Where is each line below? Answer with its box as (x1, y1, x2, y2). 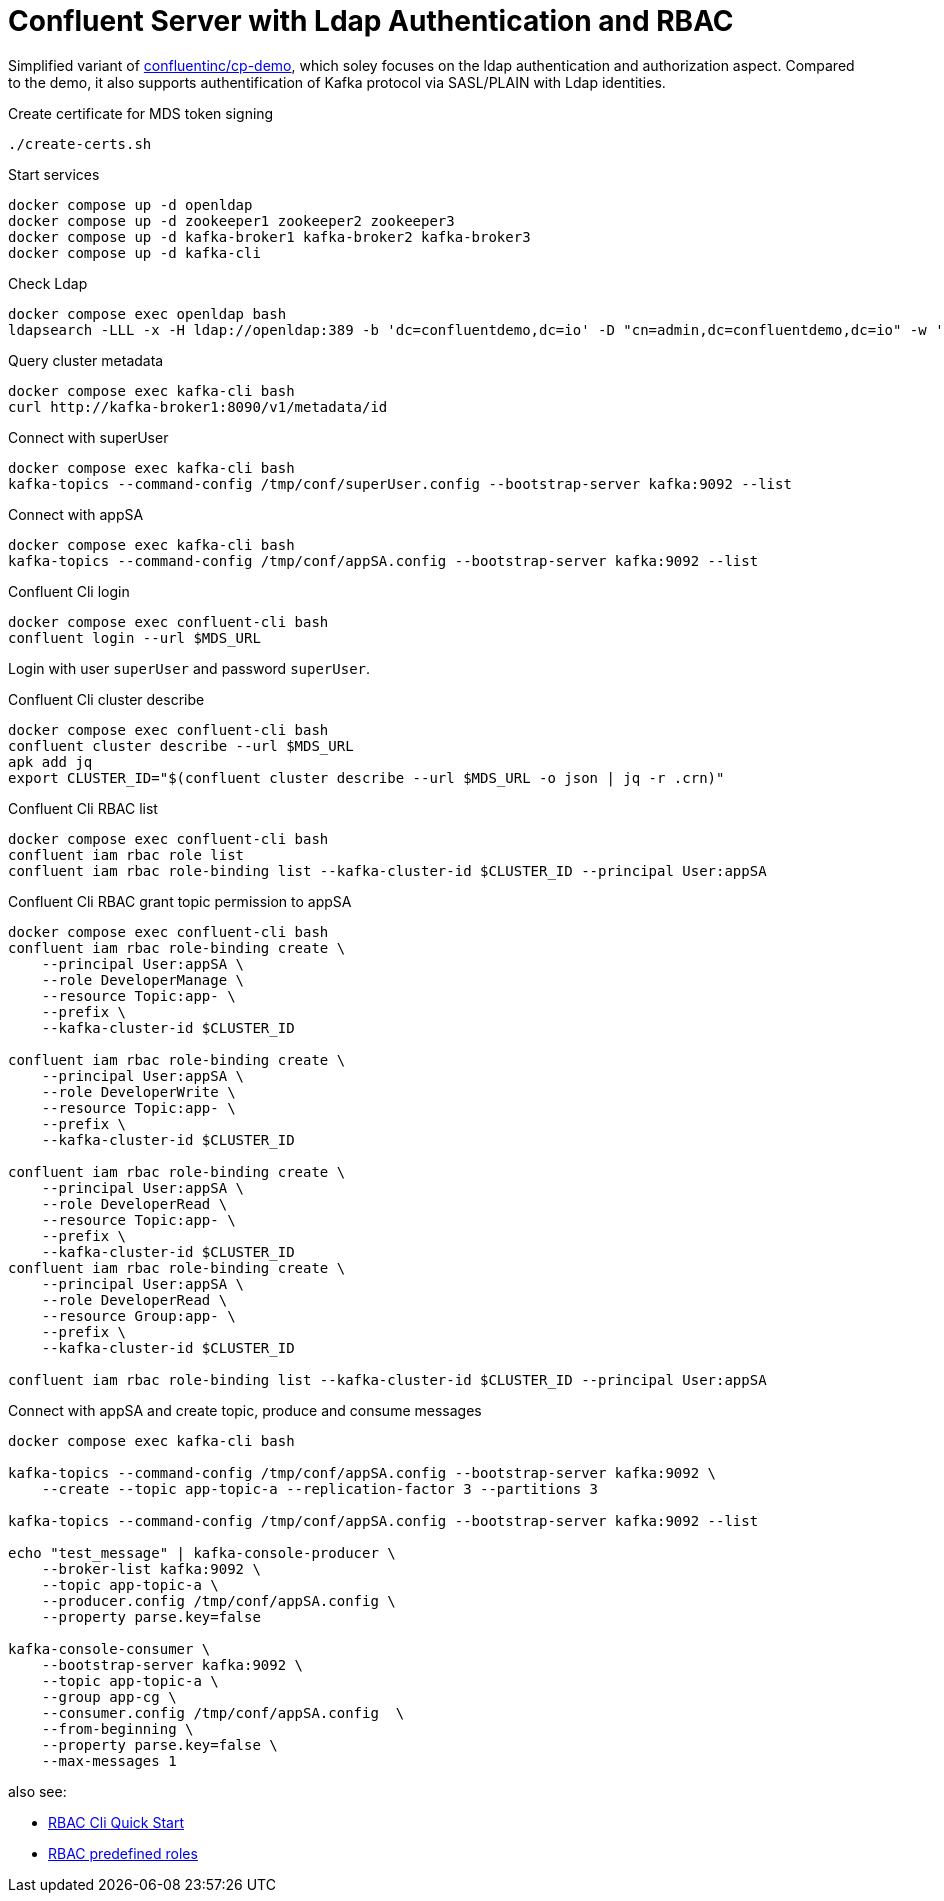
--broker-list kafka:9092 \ (41, 1560, 261, 1577)
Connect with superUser (8, 428, 169, 446)
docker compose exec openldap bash (8, 305, 287, 322)
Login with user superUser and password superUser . (8, 659, 371, 677)
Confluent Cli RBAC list (8, 799, 158, 817)
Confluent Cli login (8, 582, 130, 600)
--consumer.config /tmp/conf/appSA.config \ (41, 1704, 405, 1721)
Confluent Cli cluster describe (8, 690, 205, 708)
